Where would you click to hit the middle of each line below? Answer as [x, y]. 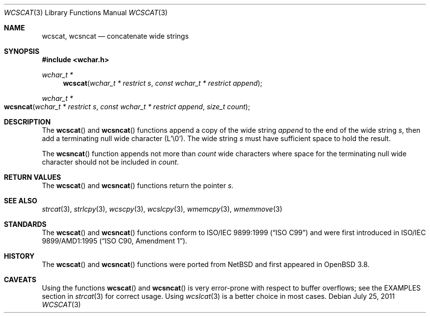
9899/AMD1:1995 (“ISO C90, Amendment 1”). [115, 241]
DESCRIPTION [27, 122]
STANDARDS [25, 224]
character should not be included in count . [110, 162]
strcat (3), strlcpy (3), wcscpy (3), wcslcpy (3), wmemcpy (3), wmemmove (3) [162, 209]
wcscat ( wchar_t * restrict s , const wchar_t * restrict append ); [163, 83]
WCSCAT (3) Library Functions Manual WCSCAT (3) [86, 12]
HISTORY [19, 256]
